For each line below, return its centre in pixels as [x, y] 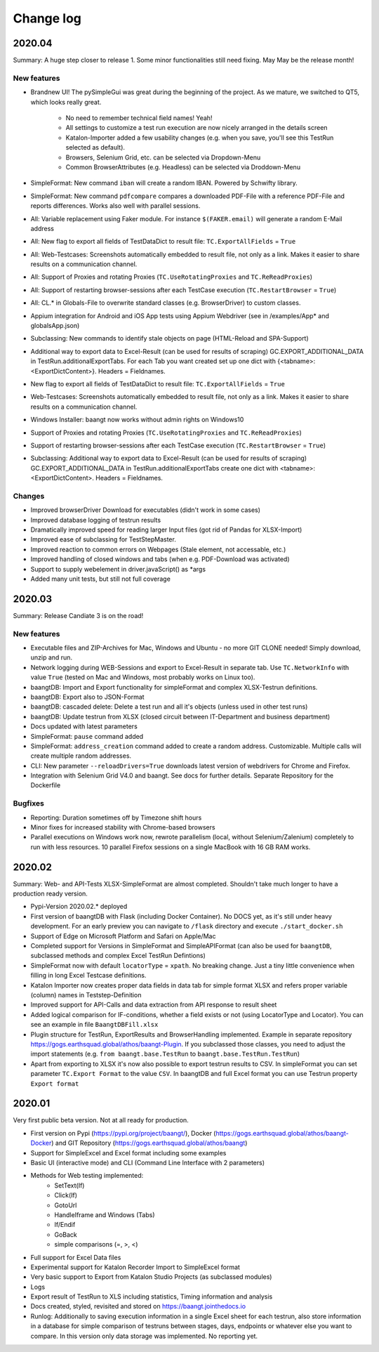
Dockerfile [46, 785]
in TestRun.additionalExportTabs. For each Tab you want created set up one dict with [153, 361]
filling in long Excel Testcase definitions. [88, 976]
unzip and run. [52, 657]
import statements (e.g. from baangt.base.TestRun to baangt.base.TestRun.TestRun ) [165, 1054]
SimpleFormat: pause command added [87, 736]
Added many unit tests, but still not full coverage [101, 579]
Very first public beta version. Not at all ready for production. [101, 1120]
